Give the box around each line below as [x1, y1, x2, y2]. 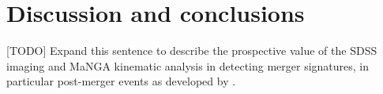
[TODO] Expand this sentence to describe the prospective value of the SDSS [6, 42, 377, 59]
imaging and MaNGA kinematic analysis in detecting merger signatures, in [6, 57, 370, 74]
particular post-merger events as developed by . [6, 73, 236, 89]
